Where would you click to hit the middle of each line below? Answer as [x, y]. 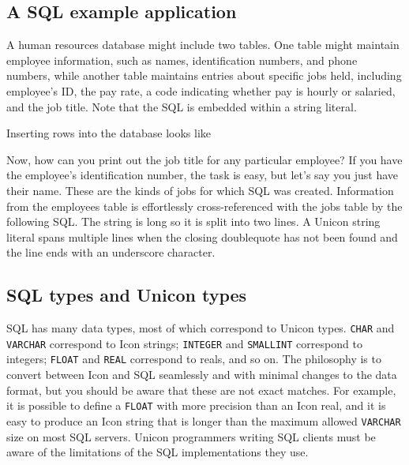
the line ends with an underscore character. [111, 252]
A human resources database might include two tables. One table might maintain [203, 45]
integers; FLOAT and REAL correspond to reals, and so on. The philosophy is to [194, 359]
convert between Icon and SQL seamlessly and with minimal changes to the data [202, 375]
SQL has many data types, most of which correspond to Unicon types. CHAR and [201, 328]
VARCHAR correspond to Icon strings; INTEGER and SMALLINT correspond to [184, 343]
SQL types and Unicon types [127, 295]
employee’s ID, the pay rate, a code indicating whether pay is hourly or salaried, [201, 90]
